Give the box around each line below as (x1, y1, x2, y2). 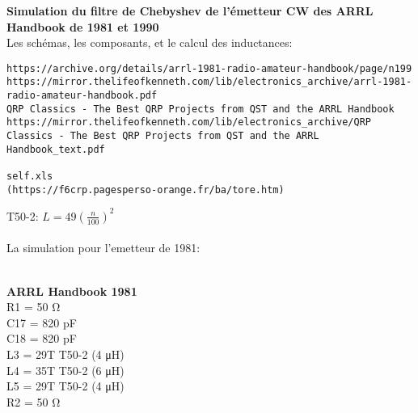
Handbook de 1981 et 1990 (6, 18, 159, 35)
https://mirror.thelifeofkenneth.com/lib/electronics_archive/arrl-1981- (6, 76, 412, 88)
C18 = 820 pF (6, 330, 77, 347)
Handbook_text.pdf (6, 143, 105, 155)
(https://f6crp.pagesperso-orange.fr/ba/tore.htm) (6, 183, 285, 196)
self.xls (6, 171, 53, 183)
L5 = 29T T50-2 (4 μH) (6, 377, 125, 394)
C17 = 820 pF (6, 314, 77, 331)
